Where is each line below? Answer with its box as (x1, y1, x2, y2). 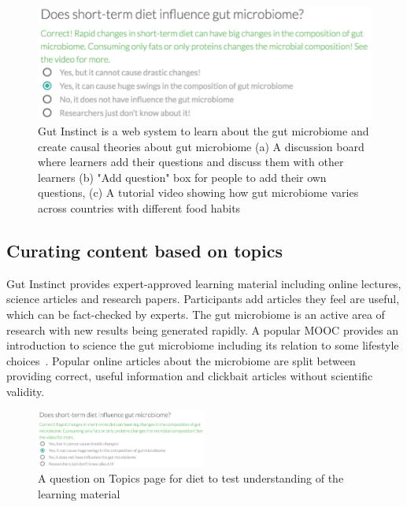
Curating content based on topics (6, 239, 283, 263)
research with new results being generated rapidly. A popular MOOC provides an (6, 321, 399, 338)
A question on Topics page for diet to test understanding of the (38, 470, 344, 487)
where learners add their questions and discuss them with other (38, 154, 344, 170)
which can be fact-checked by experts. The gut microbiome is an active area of (6, 306, 385, 323)
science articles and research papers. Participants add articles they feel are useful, (6, 291, 400, 307)
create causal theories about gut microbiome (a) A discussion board (38, 138, 364, 154)
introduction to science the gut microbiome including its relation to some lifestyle (6, 337, 399, 353)
